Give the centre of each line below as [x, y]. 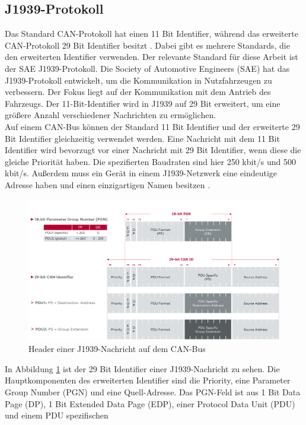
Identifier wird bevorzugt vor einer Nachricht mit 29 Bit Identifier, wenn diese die [153, 150]
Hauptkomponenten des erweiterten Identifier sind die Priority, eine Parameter [148, 380]
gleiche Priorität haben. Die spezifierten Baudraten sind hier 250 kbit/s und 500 [151, 161]
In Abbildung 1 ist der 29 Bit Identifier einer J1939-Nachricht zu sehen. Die [142, 368]
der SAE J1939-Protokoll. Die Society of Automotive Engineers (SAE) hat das [147, 68]
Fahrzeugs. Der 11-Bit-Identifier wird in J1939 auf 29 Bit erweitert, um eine [143, 103]
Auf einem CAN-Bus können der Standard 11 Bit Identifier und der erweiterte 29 [152, 126]
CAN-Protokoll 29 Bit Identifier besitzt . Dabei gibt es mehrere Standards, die [147, 45]
